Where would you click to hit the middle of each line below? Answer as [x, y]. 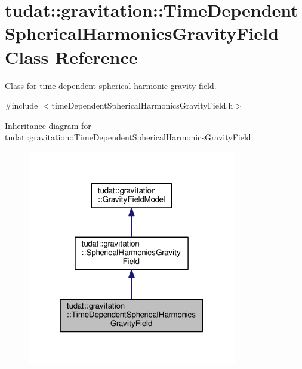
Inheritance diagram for [48, 125]
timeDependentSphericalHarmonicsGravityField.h [142, 105]
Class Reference [71, 56]
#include [21, 105]
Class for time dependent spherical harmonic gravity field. [111, 85]
